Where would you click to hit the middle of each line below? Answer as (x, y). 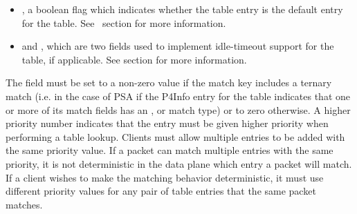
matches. (24, 204)
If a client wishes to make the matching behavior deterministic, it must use (165, 177)
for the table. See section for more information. (124, 22)
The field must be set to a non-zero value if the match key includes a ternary (169, 82)
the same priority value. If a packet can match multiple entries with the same (170, 150)
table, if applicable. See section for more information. (134, 59)
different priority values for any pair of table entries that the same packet (161, 191)
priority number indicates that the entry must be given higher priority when (167, 123)
